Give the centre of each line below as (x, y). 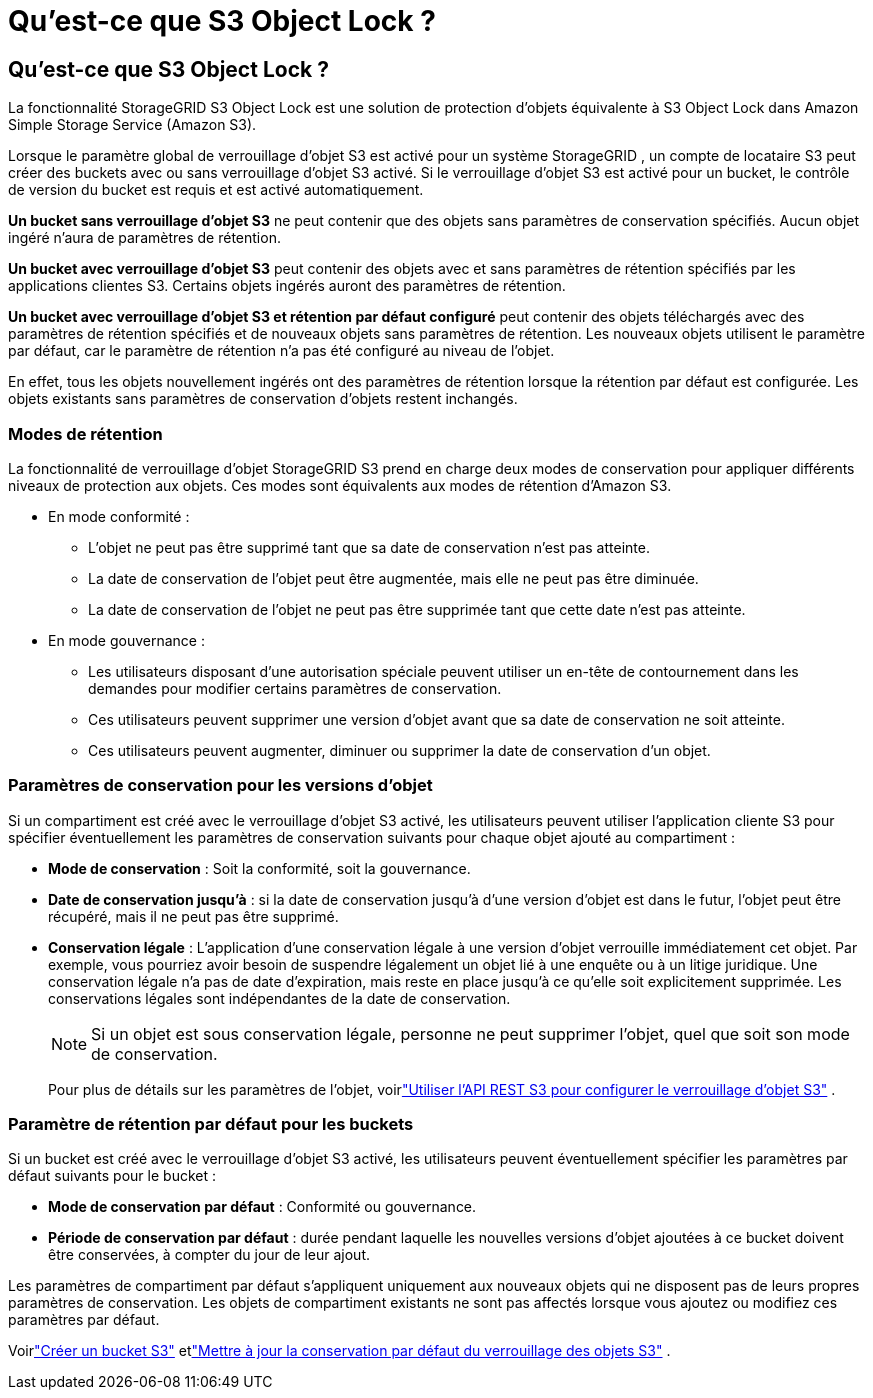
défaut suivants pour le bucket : (112, 1176)
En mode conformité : (119, 516)
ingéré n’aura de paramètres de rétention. (144, 238)
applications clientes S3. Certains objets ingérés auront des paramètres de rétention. (287, 286)
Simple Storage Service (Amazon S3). (132, 125)
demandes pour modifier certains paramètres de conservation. (295, 688)
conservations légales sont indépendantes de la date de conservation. (279, 998)
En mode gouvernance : (126, 640)
